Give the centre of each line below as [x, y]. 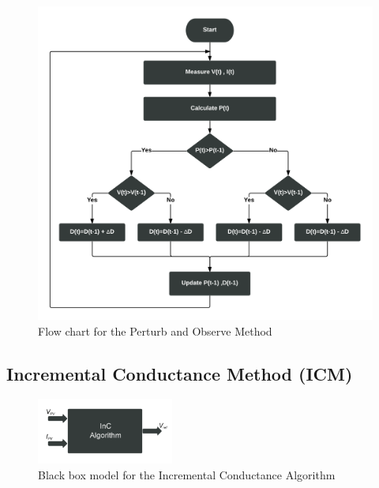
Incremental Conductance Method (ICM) [180, 373]
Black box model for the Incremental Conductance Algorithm [187, 474]
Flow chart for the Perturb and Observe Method [155, 330]
